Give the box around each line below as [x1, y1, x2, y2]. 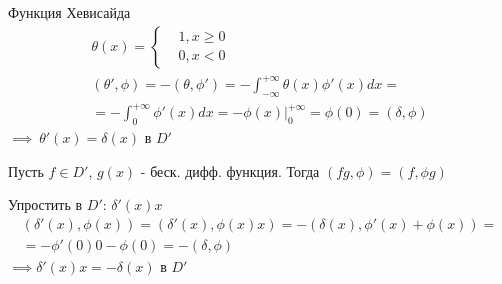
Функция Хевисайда [8, 2, 131, 22]
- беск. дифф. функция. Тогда [140, 160, 320, 181]
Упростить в [8, 194, 83, 215]
